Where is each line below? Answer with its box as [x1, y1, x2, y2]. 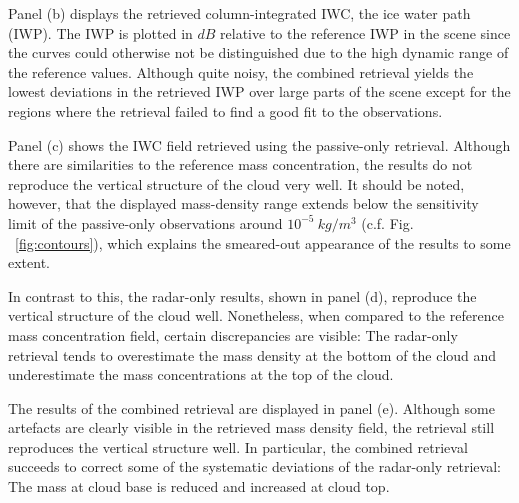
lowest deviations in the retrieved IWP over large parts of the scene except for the [8, 81, 511, 102]
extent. [8, 252, 50, 273]
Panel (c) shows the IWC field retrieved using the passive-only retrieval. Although [8, 134, 511, 155]
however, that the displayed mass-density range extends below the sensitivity [8, 193, 479, 214]
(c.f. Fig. [361, 212, 414, 233]
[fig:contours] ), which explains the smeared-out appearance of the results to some [15, 232, 511, 253]
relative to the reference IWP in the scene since [220, 22, 511, 43]
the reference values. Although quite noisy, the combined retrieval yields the [8, 61, 474, 82]
